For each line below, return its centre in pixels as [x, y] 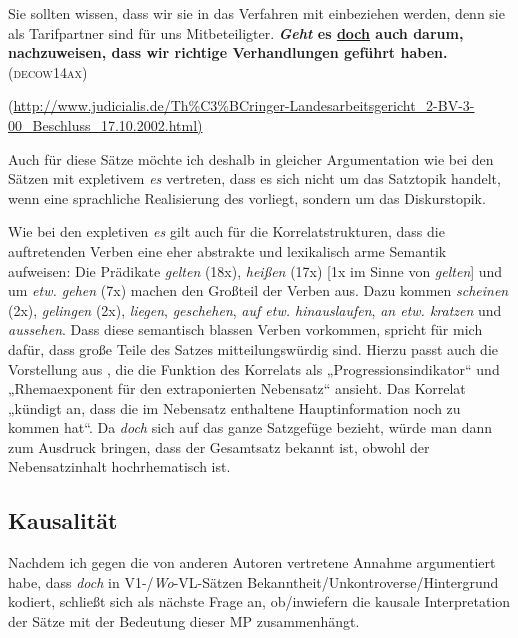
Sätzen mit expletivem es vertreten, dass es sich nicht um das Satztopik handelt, [254, 178]
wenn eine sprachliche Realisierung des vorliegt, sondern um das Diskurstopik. [247, 197]
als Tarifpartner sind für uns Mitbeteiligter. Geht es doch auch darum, [236, 32]
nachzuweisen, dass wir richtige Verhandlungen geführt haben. [228, 52]
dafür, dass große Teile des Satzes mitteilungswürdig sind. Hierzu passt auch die [253, 348]
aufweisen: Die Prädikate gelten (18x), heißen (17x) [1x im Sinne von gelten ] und [255, 270]
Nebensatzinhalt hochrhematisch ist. [119, 466]
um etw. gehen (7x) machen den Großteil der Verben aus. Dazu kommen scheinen [258, 290]
